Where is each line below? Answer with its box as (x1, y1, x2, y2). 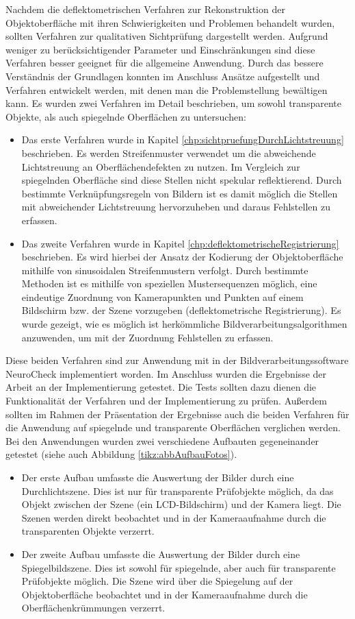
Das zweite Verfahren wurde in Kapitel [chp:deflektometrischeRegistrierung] (21, 236, 339, 250)
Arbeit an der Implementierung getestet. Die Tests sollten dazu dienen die (5, 380, 317, 394)
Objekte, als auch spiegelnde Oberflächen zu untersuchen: (5, 109, 246, 123)
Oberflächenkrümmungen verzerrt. (21, 600, 166, 615)
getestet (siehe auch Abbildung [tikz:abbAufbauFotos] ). (5, 447, 237, 461)
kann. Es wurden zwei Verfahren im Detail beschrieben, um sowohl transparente (5, 96, 341, 110)
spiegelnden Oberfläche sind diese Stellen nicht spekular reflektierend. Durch (21, 173, 342, 187)
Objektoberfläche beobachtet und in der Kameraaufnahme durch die (21, 587, 308, 601)
